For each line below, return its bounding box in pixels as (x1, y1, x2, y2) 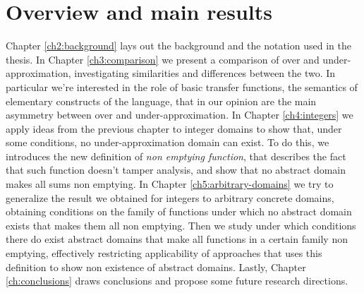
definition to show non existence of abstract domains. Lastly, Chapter (6, 259, 306, 274)
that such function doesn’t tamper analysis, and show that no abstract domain (6, 162, 346, 177)
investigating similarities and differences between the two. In (74, 66, 336, 80)
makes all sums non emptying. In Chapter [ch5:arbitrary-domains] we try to (6, 177, 334, 191)
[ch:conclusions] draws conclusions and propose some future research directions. (6, 273, 348, 288)
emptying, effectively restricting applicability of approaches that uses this (6, 246, 322, 261)
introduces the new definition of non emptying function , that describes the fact (6, 148, 346, 163)
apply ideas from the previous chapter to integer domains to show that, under (6, 121, 342, 136)
